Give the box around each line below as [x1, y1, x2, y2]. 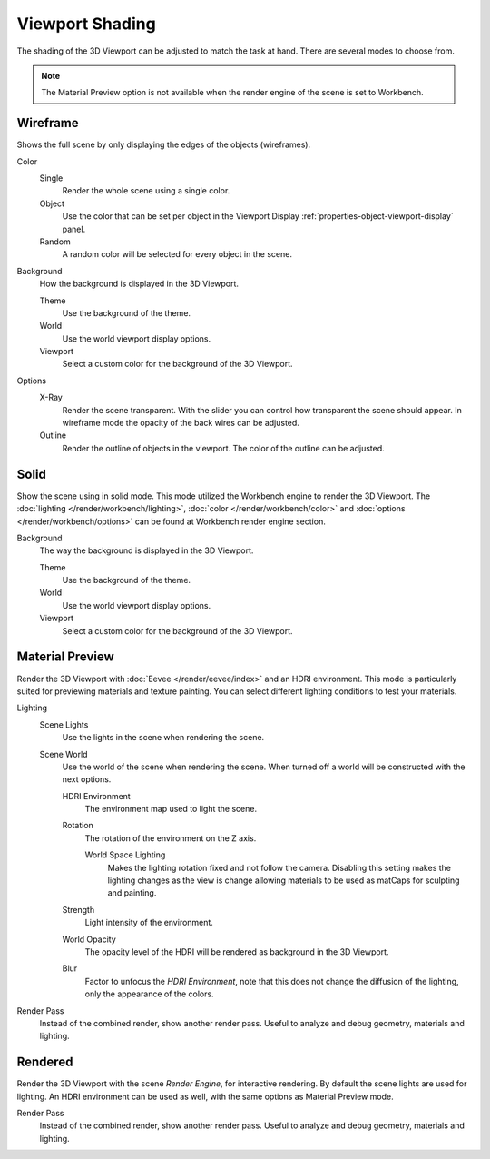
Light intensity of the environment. [84, 917, 213, 928]
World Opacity [62, 934, 117, 945]
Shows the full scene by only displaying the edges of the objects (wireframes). [16, 139, 311, 150]
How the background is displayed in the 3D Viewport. [39, 278, 240, 290]
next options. [62, 774, 112, 785]
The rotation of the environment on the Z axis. [84, 832, 257, 844]
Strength [62, 904, 95, 915]
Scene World [39, 748, 88, 759]
